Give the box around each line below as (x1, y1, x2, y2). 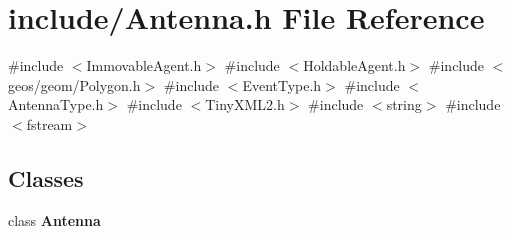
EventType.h (242, 74, 322, 95)
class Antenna (8, 209, 101, 230)
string (386, 94, 422, 115)
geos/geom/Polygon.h (8, 74, 141, 95)
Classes (8, 162, 84, 193)
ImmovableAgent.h (86, 55, 202, 76)
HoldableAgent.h (303, 55, 406, 76)
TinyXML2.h (205, 94, 285, 115)
